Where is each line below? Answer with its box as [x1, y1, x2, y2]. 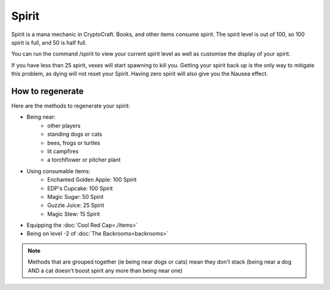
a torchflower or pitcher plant [47, 156, 121, 163]
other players [47, 122, 81, 129]
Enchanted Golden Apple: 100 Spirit [47, 176, 137, 184]
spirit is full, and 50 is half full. [11, 39, 87, 46]
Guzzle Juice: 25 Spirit [47, 202, 105, 209]
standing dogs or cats [47, 130, 103, 138]
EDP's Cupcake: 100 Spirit [47, 184, 113, 192]
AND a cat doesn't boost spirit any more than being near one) [28, 267, 183, 274]
